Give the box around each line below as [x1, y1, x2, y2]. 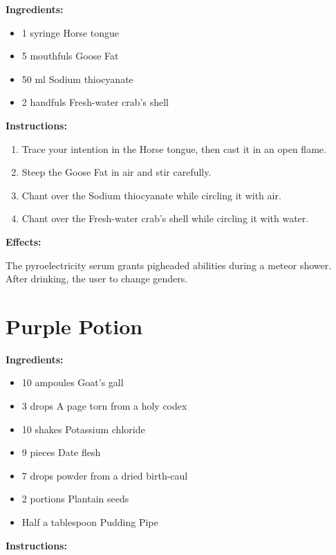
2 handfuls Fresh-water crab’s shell [21, 95, 169, 109]
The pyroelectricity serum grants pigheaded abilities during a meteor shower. [6, 257, 332, 272]
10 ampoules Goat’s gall [21, 375, 124, 390]
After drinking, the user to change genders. [6, 271, 188, 286]
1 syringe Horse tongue [21, 25, 120, 39]
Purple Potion [6, 311, 143, 340]
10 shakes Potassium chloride [21, 421, 145, 436]
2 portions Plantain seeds [21, 491, 129, 506]
